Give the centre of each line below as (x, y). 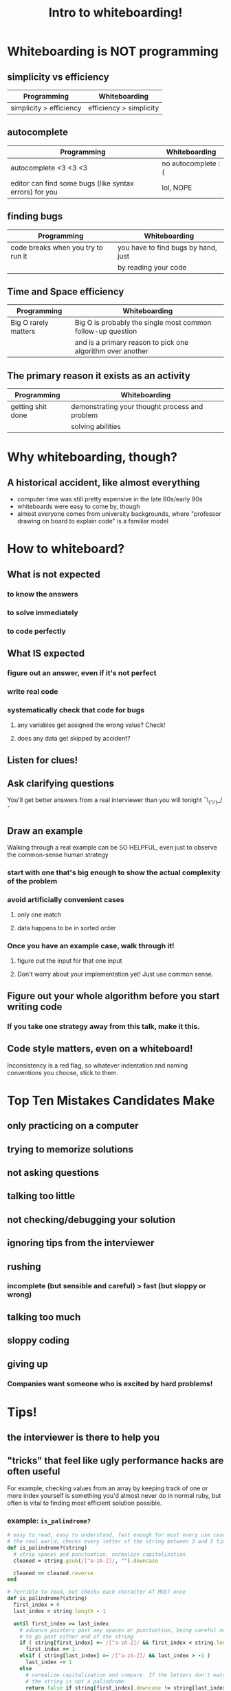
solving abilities (96, 427)
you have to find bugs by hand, (167, 248)
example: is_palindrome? (49, 1521)
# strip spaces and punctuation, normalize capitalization (100, 1554)
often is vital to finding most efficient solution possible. (85, 1503)
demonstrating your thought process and (137, 407)
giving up (27, 1364)
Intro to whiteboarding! (115, 13)
